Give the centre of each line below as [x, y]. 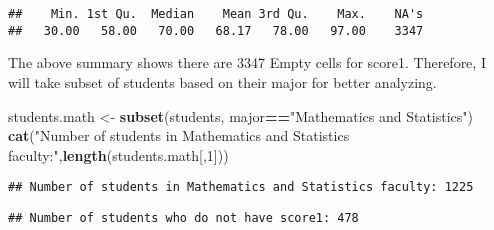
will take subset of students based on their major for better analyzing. [222, 81]
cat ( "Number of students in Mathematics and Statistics [179, 135]
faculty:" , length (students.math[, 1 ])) [118, 154]
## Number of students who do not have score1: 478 [183, 217]
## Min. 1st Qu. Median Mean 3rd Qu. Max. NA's [216, 14]
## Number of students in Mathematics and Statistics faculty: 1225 [241, 187]
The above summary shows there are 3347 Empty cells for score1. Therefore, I [247, 62]
